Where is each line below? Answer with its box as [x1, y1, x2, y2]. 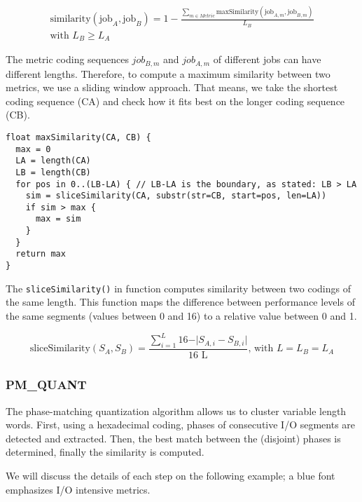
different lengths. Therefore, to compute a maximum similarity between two [6, 66, 330, 81]
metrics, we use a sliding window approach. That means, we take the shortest [6, 80, 338, 95]
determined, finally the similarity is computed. [6, 445, 204, 459]
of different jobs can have [213, 52, 321, 67]
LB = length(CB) [15, 167, 91, 177]
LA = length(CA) [15, 156, 91, 166]
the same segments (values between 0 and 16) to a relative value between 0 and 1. [6, 308, 357, 323]
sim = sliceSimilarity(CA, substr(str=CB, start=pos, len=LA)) [25, 191, 327, 201]
